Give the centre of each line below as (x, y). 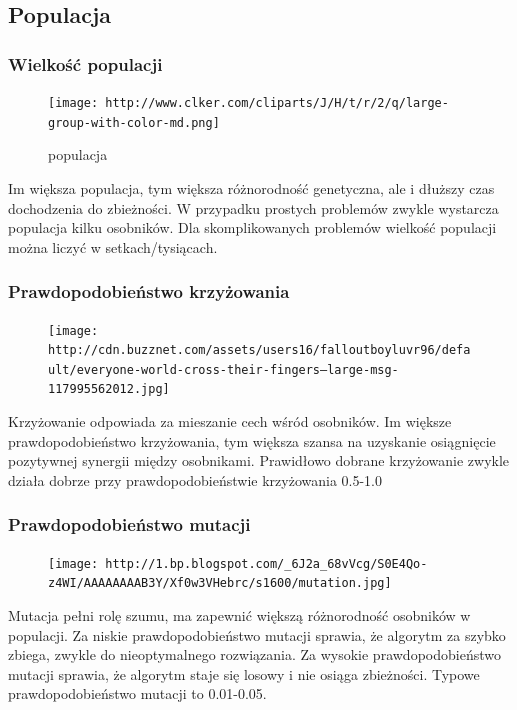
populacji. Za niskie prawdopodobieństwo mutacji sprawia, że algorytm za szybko (257, 634)
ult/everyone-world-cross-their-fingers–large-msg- (223, 369)
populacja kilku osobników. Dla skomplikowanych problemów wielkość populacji (252, 227)
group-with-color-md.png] (134, 122)
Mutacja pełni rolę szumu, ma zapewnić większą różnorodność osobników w (239, 615)
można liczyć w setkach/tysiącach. (113, 246)
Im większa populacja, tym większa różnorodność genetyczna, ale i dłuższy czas (251, 187)
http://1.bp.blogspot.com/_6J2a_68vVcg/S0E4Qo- (266, 563)
